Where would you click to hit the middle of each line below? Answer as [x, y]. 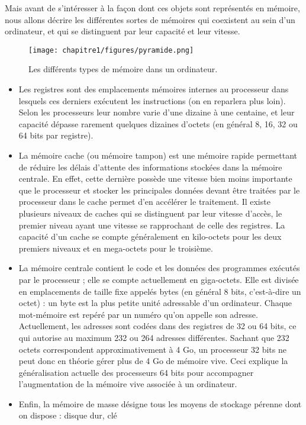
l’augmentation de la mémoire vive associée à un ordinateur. [128, 384]
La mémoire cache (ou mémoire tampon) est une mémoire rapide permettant [158, 155]
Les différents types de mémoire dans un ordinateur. [123, 69]
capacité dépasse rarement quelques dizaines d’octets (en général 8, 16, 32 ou [158, 123]
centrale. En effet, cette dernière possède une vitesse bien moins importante [155, 178]
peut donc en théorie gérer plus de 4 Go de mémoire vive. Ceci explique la [153, 361]
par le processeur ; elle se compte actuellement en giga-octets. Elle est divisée [159, 279]
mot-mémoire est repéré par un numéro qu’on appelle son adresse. [138, 314]
